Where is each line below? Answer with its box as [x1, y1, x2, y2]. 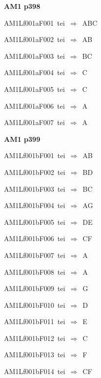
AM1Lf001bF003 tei [4, 183, 65, 194]
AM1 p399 [4, 133, 40, 144]
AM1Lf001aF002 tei [4, 34, 65, 44]
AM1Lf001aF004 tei [4, 67, 65, 78]
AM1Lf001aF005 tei [4, 84, 65, 94]
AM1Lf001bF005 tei [4, 216, 65, 227]
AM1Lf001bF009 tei [4, 283, 65, 294]
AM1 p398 [4, 1, 40, 11]
